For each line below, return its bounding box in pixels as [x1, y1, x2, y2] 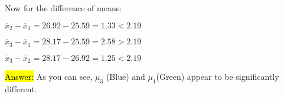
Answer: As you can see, [5, 70, 93, 82]
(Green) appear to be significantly [156, 70, 279, 82]
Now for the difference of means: [5, 2, 122, 14]
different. [5, 82, 37, 95]
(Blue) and [106, 70, 145, 82]
